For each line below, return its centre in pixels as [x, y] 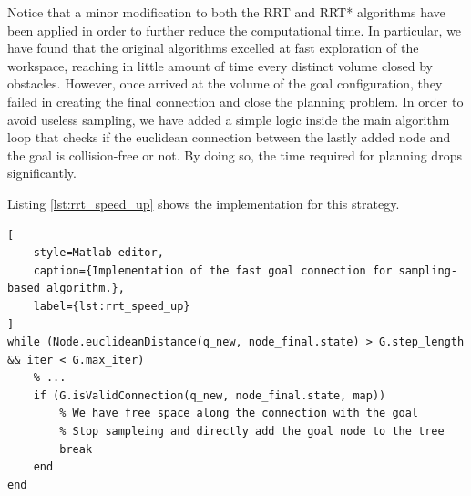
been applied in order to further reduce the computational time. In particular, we [235, 30]
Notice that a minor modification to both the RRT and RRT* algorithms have [226, 12]
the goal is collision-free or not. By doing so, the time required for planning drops [235, 155]
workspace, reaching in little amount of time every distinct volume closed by [220, 65]
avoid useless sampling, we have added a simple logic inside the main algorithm [229, 119]
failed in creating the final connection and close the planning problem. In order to [235, 101]
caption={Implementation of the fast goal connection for [213, 270]
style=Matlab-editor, [98, 253]
